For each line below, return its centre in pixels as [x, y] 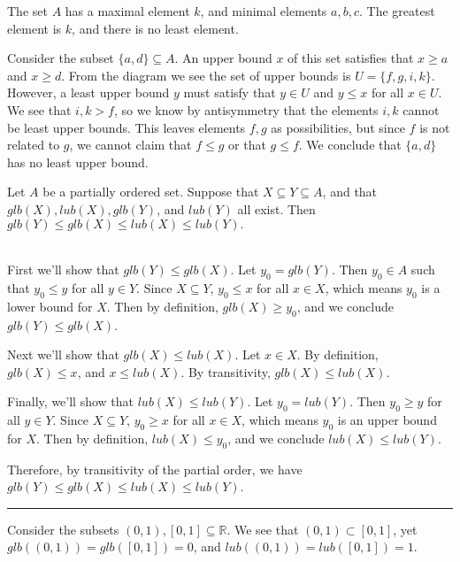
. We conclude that [350, 145]
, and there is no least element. [155, 28]
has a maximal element [127, 11]
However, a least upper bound [88, 92]
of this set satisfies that [351, 58]
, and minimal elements [264, 11]
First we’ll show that [63, 269]
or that [247, 145]
